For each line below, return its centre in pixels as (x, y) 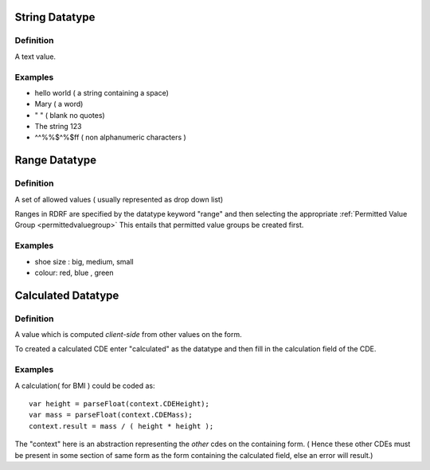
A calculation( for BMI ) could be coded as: (85, 386)
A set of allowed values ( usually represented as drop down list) (119, 199)
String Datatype (55, 17)
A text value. (35, 57)
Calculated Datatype (67, 295)
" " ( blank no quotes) (70, 115)
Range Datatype (56, 161)
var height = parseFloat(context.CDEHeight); (119, 404)
